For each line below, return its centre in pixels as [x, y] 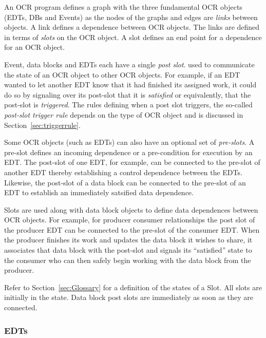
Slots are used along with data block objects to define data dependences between [131, 209]
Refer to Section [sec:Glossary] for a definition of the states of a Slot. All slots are [133, 287]
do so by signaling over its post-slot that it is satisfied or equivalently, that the [128, 94]
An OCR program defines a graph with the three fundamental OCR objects [123, 7]
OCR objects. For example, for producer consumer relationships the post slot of [130, 220]
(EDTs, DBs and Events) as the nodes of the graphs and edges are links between [131, 17]
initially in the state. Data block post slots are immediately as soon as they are [129, 297]
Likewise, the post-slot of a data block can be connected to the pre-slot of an [125, 182]
